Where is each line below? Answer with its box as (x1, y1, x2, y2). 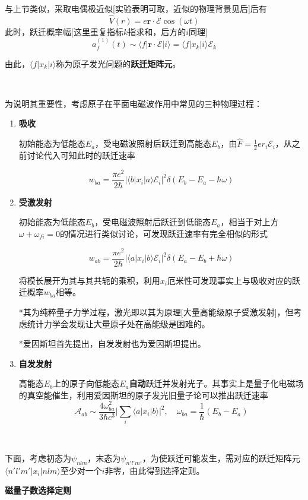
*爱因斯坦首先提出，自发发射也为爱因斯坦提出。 (18, 337, 206, 350)
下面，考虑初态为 (5, 452, 71, 464)
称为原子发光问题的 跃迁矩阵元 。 (56, 57, 181, 69)
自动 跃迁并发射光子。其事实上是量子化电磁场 (129, 377, 304, 390)
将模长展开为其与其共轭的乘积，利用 (18, 274, 160, 286)
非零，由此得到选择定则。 (104, 464, 205, 476)
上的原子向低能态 (53, 377, 120, 390)
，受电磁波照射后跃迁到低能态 (94, 216, 211, 228)
